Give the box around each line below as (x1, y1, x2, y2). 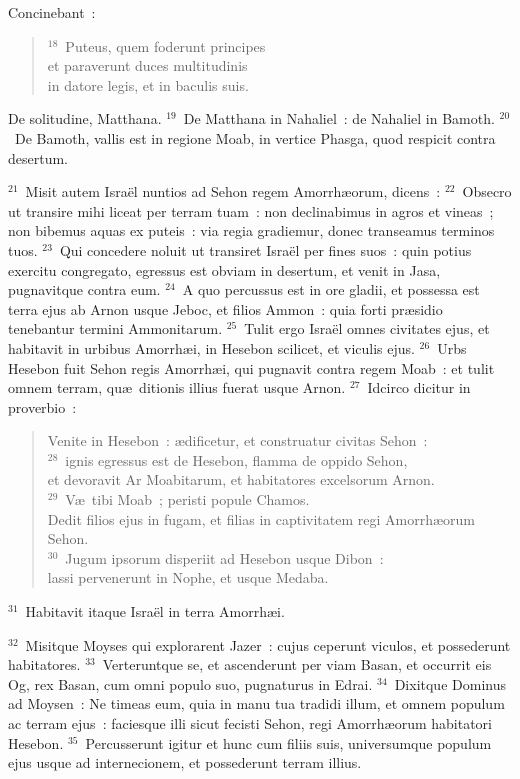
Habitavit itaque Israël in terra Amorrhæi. (25, 601, 285, 622)
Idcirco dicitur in (367, 377, 471, 398)
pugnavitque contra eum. (8, 279, 161, 300)
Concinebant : (8, 2, 96, 22)
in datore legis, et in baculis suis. (47, 74, 249, 95)
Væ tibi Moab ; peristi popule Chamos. (65, 489, 310, 510)
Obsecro (462, 181, 512, 202)
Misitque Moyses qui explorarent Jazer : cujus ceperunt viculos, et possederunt (25, 634, 511, 655)
